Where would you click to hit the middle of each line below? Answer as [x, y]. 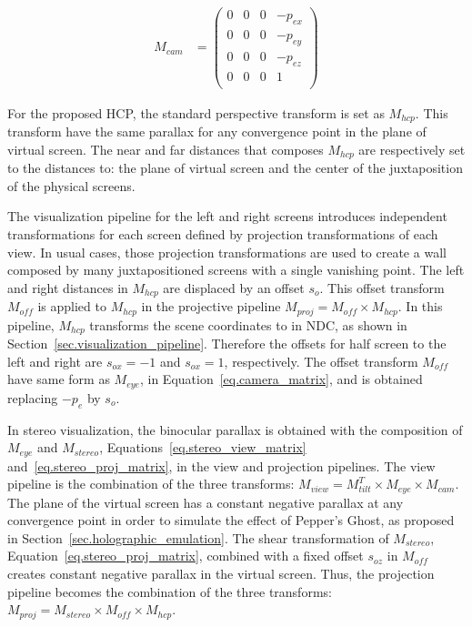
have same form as [59, 379]
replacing [33, 397]
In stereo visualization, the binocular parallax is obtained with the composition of [235, 429]
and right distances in [68, 287]
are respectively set [412, 149]
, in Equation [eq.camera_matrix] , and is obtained [281, 379]
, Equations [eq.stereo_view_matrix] [203, 447]
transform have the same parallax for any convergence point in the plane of [217, 131]
